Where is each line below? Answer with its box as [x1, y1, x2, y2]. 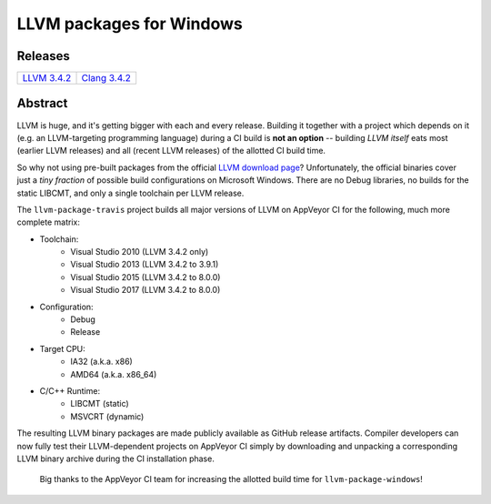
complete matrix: [16, 217, 81, 227]
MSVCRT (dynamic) [70, 410, 145, 422]
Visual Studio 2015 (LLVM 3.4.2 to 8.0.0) [70, 271, 221, 282]
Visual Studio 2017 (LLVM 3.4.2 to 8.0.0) [70, 285, 221, 296]
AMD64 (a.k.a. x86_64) [70, 368, 157, 379]
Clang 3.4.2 [81, 72, 132, 85]
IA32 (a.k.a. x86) [70, 356, 134, 368]
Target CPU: [39, 343, 85, 354]
